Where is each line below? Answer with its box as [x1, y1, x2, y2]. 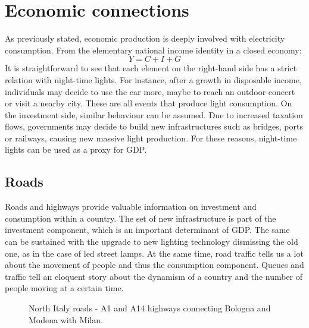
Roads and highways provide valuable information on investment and [5, 200, 257, 213]
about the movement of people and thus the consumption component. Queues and [5, 258, 304, 271]
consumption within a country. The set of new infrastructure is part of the [5, 212, 276, 224]
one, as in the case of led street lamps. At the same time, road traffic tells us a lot [5, 247, 304, 259]
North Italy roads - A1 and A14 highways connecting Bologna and [29, 302, 271, 314]
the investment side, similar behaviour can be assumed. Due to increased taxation [5, 108, 303, 121]
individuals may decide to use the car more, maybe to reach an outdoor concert [5, 85, 295, 97]
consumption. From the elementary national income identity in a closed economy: [5, 43, 302, 56]
